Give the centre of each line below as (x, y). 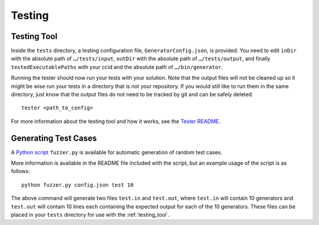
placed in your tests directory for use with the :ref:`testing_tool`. (90, 215)
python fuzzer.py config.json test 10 (78, 185)
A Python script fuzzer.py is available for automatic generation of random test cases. (117, 152)
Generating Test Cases (54, 138)
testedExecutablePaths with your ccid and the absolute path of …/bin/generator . (117, 67)
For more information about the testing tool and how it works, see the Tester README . (116, 121)
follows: (20, 171)
